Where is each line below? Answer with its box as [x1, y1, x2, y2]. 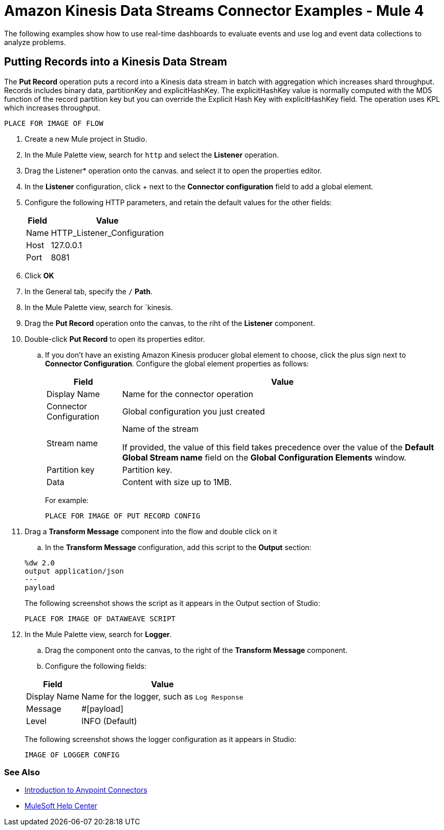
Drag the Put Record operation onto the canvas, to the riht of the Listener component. [25, 318, 315, 327]
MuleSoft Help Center [25, 801, 98, 811]
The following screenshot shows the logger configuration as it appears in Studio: [25, 734, 297, 744]
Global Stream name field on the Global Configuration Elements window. [122, 452, 407, 463]
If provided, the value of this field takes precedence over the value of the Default [122, 442, 434, 452]
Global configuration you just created [122, 406, 265, 417]
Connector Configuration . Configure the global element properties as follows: [45, 359, 309, 368]
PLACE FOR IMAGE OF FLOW [4, 119, 103, 127]
